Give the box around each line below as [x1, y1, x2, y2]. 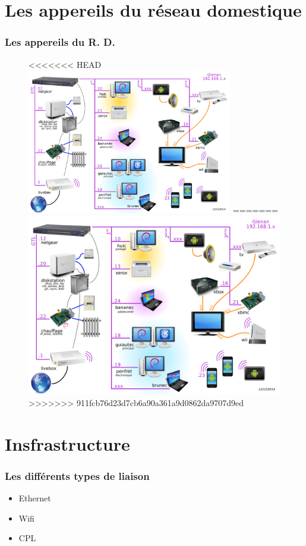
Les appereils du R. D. [5, 35, 115, 49]
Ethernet [18, 492, 51, 504]
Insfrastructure [5, 431, 130, 455]
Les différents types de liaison [5, 468, 150, 483]
